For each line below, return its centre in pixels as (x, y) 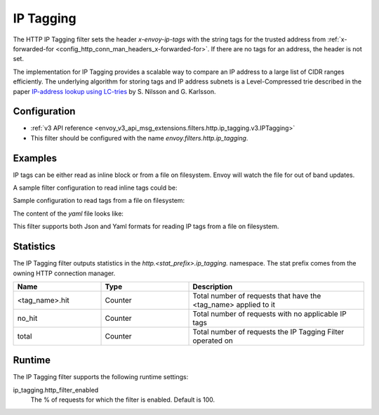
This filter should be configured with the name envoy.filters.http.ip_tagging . (139, 138)
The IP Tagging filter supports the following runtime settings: (101, 377)
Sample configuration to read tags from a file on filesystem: (99, 201)
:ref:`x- (337, 39)
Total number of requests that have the (257, 296)
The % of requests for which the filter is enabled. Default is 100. (123, 400)
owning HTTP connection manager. (64, 273)
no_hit (27, 318)
